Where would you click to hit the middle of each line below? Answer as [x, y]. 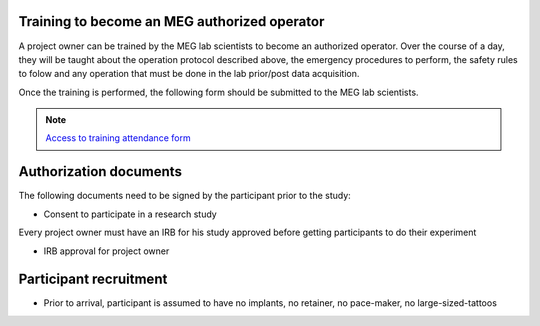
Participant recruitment [93, 279]
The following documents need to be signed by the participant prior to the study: [185, 196]
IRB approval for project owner [106, 251]
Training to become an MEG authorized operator [171, 21]
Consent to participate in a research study [130, 214]
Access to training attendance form [118, 138]
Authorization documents [100, 171]
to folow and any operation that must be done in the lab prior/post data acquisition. [189, 74]
